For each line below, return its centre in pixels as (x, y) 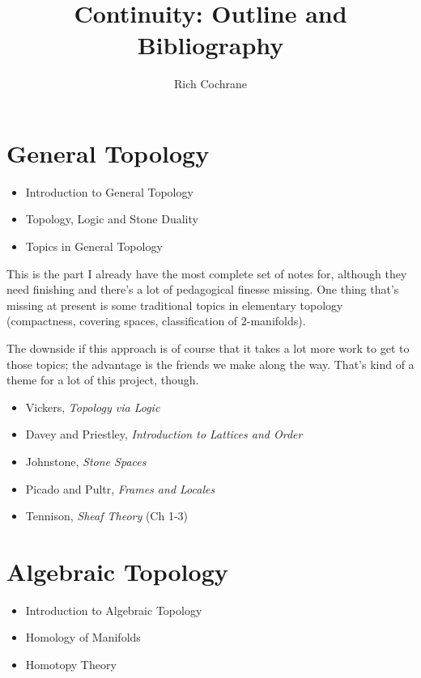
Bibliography (210, 45)
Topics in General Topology (94, 246)
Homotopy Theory (71, 665)
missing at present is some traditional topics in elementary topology (175, 305)
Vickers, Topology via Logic (93, 407)
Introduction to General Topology (109, 191)
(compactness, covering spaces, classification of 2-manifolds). (156, 321)
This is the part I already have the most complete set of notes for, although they (207, 273)
